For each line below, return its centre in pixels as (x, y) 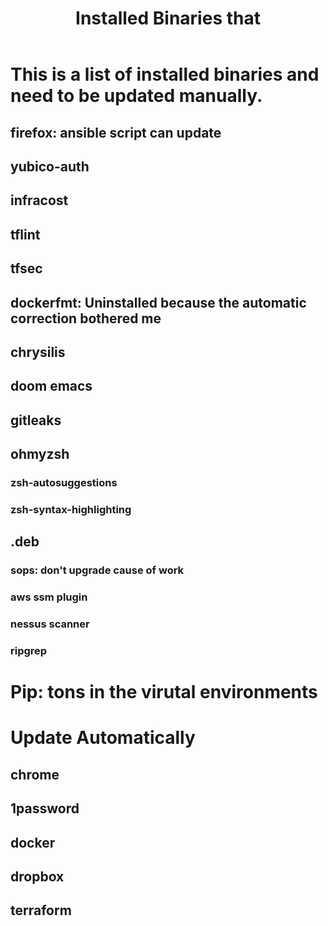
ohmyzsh (40, 454)
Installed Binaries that (168, 18)
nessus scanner (50, 624)
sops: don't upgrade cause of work (97, 570)
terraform (41, 910)
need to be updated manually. (136, 96)
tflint (25, 234)
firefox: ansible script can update (116, 132)
